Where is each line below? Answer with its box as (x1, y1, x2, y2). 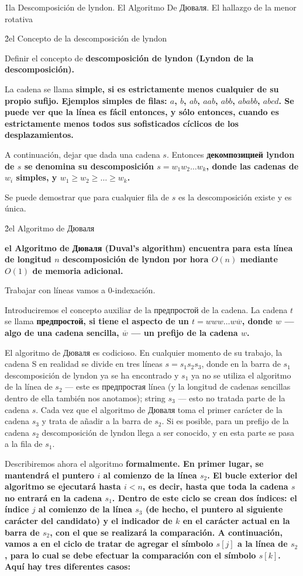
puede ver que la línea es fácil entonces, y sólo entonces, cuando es (5, 106, 279, 118)
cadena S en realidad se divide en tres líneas (5, 358, 163, 370)
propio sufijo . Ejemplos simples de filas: (5, 94, 167, 106)
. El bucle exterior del (207, 469, 298, 481)
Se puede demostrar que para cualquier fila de (5, 190, 170, 203)
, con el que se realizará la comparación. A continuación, (50, 526, 283, 538)
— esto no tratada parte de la (178, 392, 285, 404)
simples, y (16, 171, 57, 183)
